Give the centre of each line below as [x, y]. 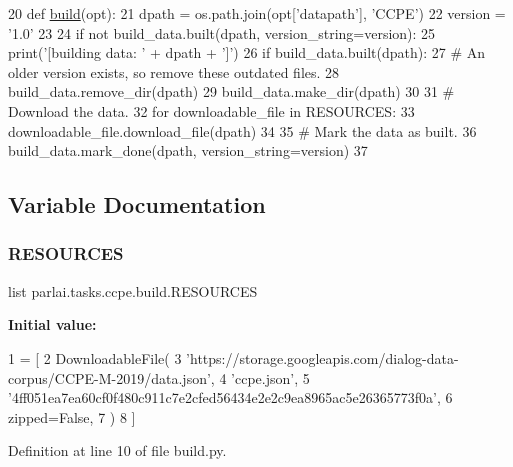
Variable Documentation [137, 204]
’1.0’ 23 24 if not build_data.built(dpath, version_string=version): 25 [222, 32]
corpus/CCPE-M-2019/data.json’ [109, 377]
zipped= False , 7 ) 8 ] [72, 416]
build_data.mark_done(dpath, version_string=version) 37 [188, 150]
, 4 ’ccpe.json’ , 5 [260, 377]
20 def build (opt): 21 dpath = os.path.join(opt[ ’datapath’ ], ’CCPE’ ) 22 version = [257, 13]
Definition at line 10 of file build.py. [117, 450]
